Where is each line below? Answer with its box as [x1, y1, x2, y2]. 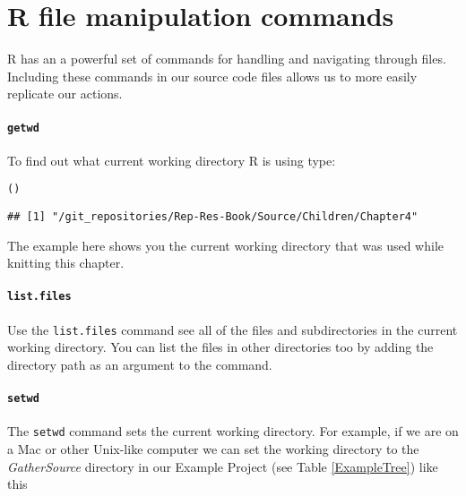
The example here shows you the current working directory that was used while [7, 235, 444, 254]
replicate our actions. [7, 84, 123, 103]
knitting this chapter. [7, 253, 125, 272]
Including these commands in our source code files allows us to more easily [7, 66, 418, 85]
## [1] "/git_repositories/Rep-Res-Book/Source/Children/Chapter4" [7, 210, 419, 224]
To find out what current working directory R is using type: [7, 150, 336, 169]
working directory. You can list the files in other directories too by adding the [7, 338, 434, 356]
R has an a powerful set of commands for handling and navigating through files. [7, 49, 446, 68]
